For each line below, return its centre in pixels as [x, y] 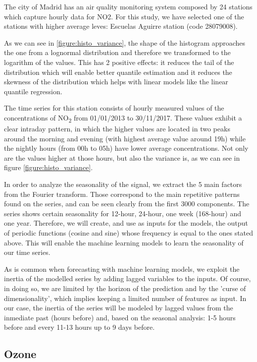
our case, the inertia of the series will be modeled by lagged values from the [119, 308]
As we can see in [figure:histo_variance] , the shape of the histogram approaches [125, 42]
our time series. [27, 252]
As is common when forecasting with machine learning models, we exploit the [122, 269]
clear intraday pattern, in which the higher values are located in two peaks [117, 129]
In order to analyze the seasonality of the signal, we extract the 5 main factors [123, 184]
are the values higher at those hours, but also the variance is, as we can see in [122, 157]
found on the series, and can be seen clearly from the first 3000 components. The [127, 204]
